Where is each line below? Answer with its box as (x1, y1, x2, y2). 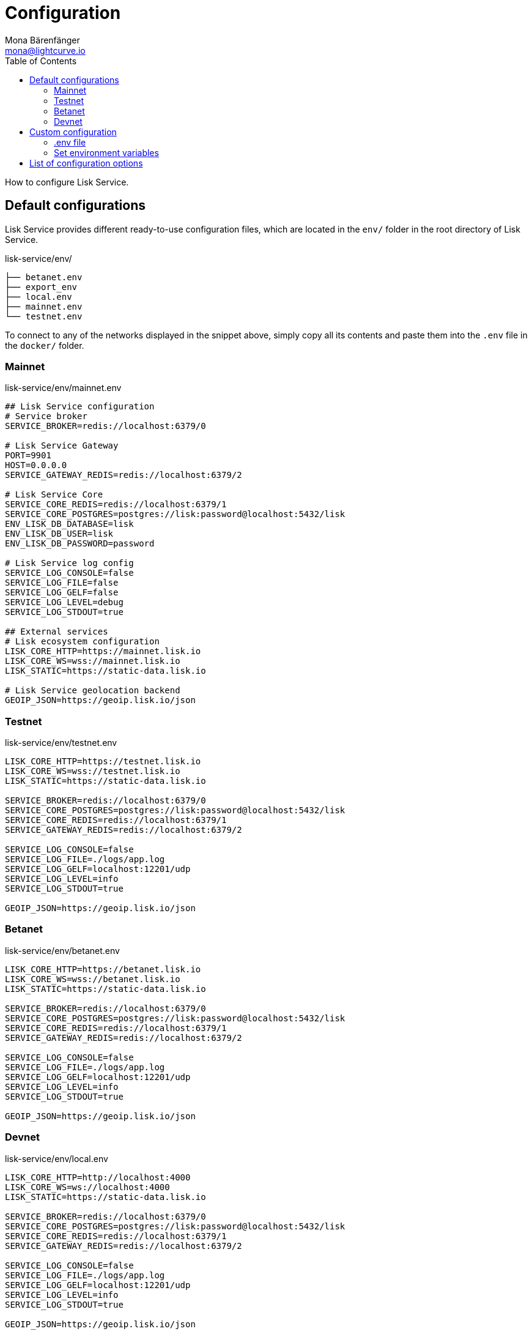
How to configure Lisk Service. (5, 176, 129, 187)
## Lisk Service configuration (5, 401, 155, 412)
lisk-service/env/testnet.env (5, 737, 117, 748)
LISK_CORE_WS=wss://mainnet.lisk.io (5, 656, 180, 666)
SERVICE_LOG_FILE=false (5, 578, 119, 588)
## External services (5, 627, 108, 637)
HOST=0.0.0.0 (5, 460, 67, 471)
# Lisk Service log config (5, 558, 134, 568)
